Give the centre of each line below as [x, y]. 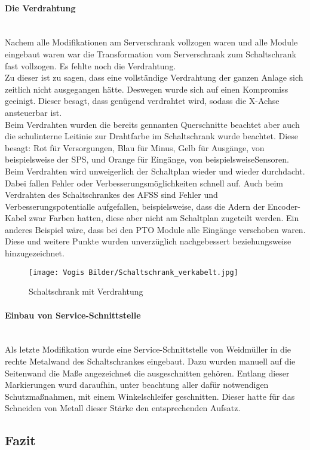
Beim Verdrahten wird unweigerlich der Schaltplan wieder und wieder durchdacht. [155, 171]
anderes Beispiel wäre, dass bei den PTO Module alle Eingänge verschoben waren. [155, 229]
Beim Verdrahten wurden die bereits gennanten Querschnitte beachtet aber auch [152, 124]
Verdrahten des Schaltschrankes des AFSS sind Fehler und [111, 195]
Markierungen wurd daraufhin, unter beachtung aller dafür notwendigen [137, 385]
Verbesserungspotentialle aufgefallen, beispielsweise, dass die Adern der [135, 206]
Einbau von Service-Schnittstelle [73, 315]
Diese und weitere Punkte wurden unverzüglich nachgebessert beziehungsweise [148, 241]
